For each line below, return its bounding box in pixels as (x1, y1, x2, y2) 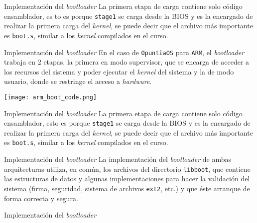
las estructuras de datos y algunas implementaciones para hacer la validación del (4, 173, 250, 184)
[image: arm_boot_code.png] (4, 93, 97, 101)
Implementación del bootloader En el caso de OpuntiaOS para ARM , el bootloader (4, 47, 245, 57)
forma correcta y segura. (4, 193, 78, 203)
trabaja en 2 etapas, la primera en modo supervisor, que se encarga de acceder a (4, 57, 250, 67)
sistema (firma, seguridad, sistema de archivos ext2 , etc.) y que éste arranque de (4, 183, 250, 193)
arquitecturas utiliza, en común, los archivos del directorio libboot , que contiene (4, 163, 251, 174)
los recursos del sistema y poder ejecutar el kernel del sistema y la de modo (4, 66, 234, 76)
